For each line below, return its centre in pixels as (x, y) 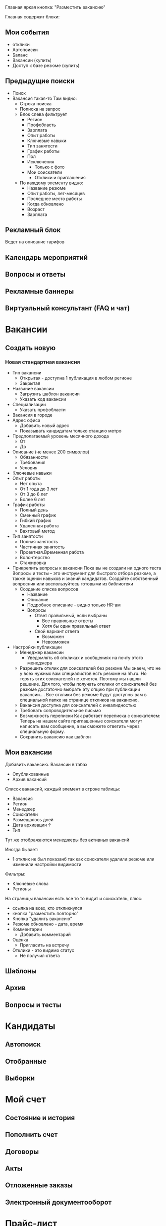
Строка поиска (36, 103)
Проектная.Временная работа (52, 552)
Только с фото (50, 167)
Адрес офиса (26, 420)
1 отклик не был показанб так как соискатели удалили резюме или (83, 859)
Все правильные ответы (67, 621)
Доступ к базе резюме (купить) (46, 65)
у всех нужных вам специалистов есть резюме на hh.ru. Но (83, 673)
